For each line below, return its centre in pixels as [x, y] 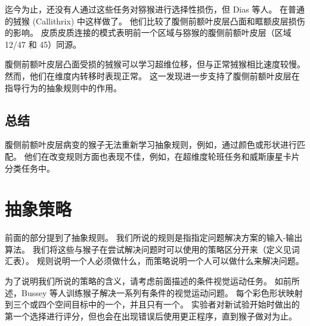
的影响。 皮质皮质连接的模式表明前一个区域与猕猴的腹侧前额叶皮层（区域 [148, 32]
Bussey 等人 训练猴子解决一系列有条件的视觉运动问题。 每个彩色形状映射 [162, 292]
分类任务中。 [30, 168]
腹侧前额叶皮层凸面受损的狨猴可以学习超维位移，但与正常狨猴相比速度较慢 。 [155, 64]
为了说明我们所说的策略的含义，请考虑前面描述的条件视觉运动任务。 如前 [148, 281]
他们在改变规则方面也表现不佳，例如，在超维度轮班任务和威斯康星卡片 [162, 156]
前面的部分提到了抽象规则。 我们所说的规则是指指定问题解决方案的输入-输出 [154, 237]
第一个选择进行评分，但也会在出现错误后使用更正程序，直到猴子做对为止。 [151, 316]
